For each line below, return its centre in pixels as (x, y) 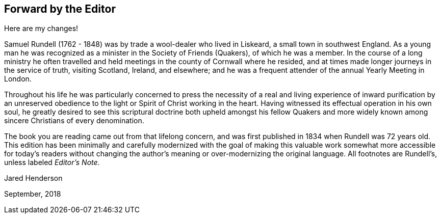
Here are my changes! (41, 29)
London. (18, 79)
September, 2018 (33, 194)
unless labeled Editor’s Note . (52, 162)
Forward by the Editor (60, 9)
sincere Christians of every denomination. (74, 121)
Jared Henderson (33, 178)
